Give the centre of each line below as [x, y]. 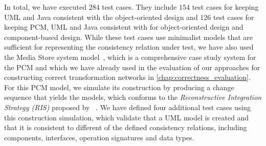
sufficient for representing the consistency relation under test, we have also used [129, 47]
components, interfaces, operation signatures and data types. [99, 137]
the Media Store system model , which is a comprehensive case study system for [130, 57]
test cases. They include [139, 7]
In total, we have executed [45, 7]
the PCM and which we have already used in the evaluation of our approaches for [132, 67]
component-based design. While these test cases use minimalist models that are [128, 37]
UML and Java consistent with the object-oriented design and [101, 17]
